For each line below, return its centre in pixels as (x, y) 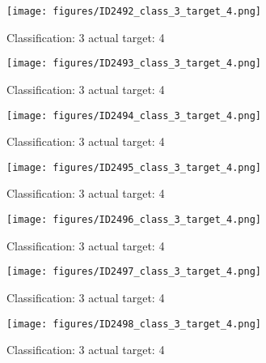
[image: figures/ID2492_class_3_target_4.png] (134, 11)
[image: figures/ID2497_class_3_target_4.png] (134, 272)
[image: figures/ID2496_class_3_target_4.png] (134, 220)
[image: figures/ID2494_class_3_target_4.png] (134, 115)
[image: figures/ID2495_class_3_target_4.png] (134, 167)
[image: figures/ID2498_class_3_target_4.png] (134, 324)
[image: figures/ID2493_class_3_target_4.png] (134, 64)
